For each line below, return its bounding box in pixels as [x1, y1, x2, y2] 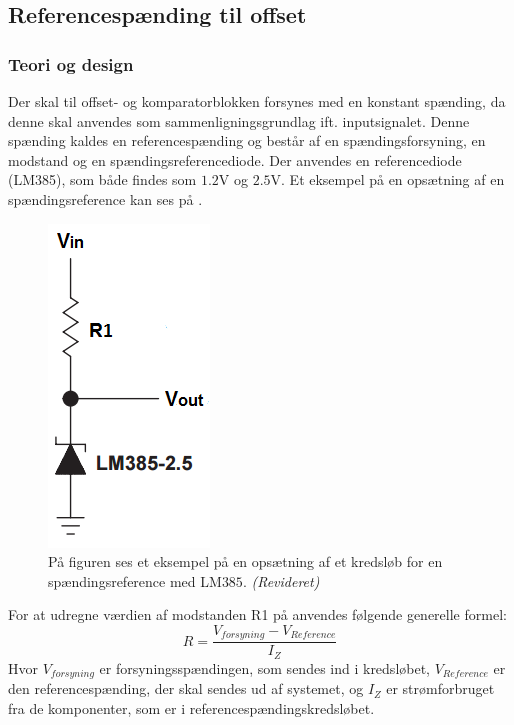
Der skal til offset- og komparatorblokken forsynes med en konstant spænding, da [8, 91, 506, 111]
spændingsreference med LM [48, 570, 222, 591]
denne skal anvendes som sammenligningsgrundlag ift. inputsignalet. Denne [8, 110, 470, 131]
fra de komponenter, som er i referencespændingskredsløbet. [8, 697, 375, 718]
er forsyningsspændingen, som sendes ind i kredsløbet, [99, 657, 431, 678]
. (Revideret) [242, 570, 320, 591]
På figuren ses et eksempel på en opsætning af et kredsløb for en [48, 551, 443, 572]
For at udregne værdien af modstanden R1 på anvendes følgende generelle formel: [8, 604, 507, 625]
